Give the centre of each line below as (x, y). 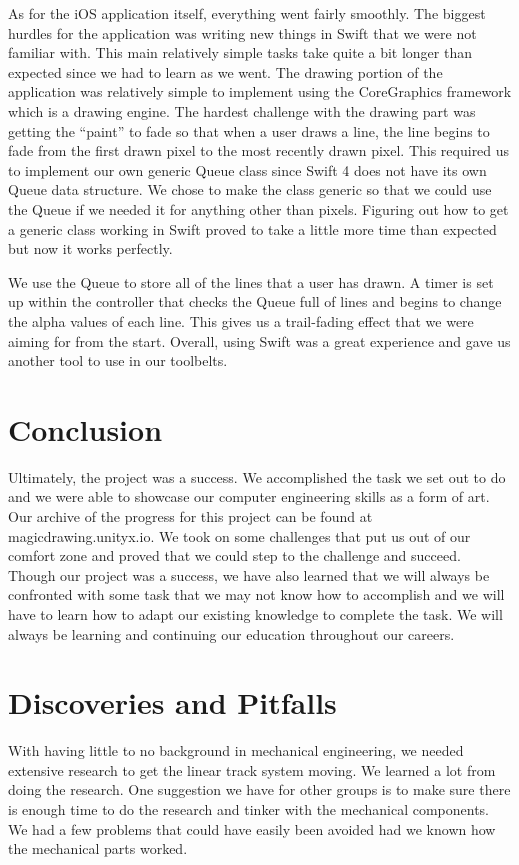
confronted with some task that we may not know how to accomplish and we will (256, 594)
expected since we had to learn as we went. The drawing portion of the (225, 71)
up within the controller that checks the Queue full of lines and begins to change (255, 301)
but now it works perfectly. (90, 248)
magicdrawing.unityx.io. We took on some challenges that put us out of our (239, 535)
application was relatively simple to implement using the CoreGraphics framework (260, 91)
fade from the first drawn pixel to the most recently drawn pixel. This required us (259, 150)
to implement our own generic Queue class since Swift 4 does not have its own (247, 169)
